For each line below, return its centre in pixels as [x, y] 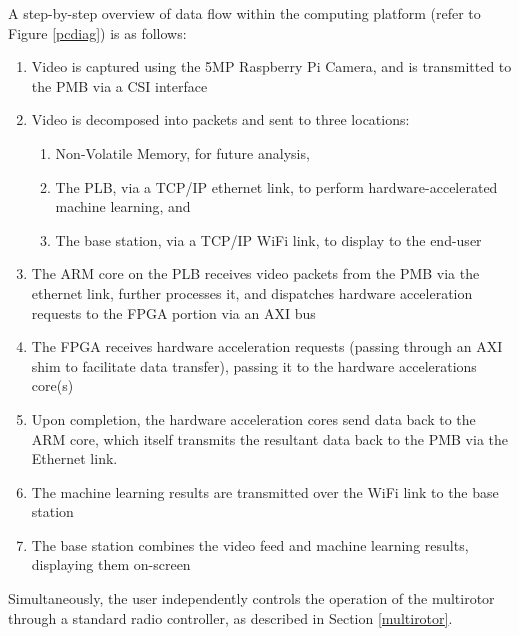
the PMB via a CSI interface [119, 85]
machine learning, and [123, 206]
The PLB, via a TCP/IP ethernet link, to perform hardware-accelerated [276, 186]
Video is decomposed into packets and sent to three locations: [220, 119]
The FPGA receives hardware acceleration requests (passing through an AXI [267, 346]
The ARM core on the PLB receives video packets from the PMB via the [255, 273]
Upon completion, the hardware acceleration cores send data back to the [253, 418]
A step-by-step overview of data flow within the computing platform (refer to [244, 13]
